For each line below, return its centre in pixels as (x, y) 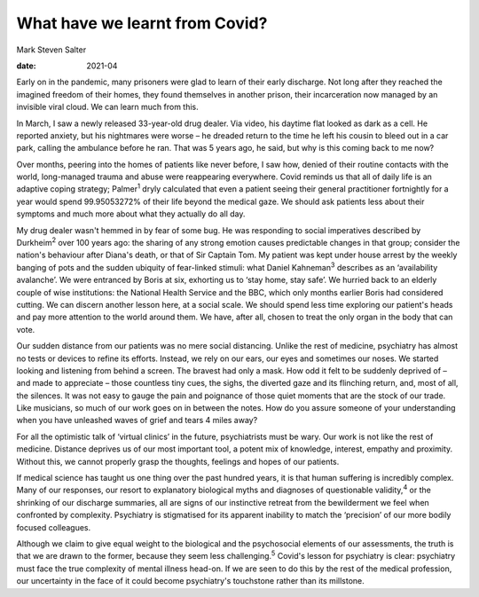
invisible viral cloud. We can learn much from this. (107, 107)
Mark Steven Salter (51, 50)
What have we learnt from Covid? (142, 23)
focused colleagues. (54, 527)
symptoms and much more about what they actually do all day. (131, 214)
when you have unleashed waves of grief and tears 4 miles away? (137, 420)
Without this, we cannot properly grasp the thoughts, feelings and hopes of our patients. (178, 461)
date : (26, 66)
